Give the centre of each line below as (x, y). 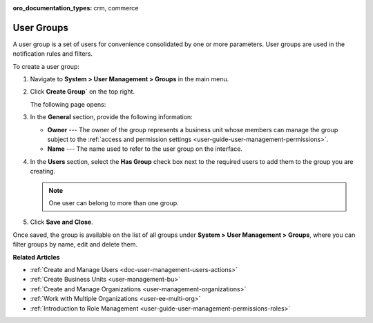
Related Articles (36, 257)
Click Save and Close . (61, 222)
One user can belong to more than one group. (114, 202)
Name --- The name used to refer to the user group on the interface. (145, 149)
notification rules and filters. (53, 54)
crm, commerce (116, 8)
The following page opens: (68, 104)
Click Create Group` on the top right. (82, 92)
